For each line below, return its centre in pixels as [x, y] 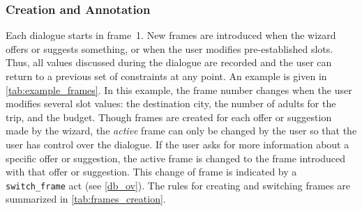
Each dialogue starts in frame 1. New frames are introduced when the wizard [171, 35]
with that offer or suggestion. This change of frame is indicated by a [151, 172]
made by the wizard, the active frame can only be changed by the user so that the [181, 131]
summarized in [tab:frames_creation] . [86, 199]
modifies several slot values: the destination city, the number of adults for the [171, 103]
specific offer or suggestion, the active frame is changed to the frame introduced [175, 158]
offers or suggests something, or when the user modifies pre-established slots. [169, 48]
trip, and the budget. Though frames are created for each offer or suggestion [169, 117]
